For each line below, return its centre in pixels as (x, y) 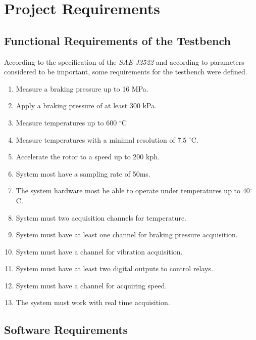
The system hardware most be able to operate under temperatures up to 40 (133, 190)
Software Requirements (66, 330)
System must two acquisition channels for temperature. (101, 217)
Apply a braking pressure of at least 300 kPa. (86, 105)
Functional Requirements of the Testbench (118, 40)
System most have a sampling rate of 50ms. (83, 173)
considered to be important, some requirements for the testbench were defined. (126, 72)
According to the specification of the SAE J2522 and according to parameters (124, 61)
